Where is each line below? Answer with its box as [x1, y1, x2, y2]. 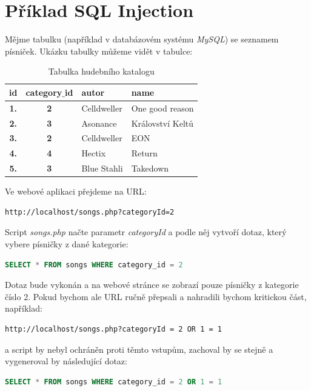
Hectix [81, 147, 106, 159]
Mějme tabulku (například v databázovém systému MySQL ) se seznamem [5, 33, 279, 45]
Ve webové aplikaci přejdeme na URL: [5, 185, 147, 198]
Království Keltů [131, 116, 194, 129]
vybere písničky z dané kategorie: [5, 238, 129, 250]
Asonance [81, 116, 117, 129]
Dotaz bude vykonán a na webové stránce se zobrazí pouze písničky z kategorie [5, 278, 299, 291]
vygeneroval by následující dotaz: [5, 355, 127, 367]
